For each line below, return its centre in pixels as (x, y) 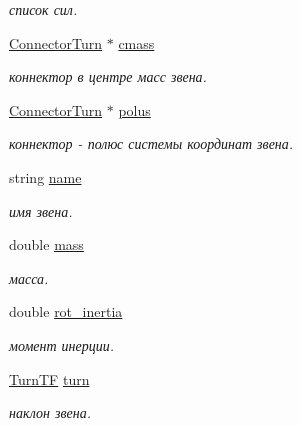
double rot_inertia (66, 311)
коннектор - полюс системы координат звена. (151, 143)
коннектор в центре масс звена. (108, 76)
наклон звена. (50, 412)
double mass (46, 244)
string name (45, 176)
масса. (29, 277)
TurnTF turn (49, 378)
